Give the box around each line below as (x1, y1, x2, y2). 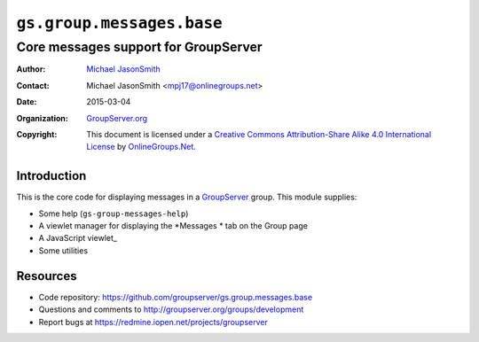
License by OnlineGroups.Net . (86, 142, 197, 152)
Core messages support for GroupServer (16, 39, 263, 55)
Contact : (16, 80, 51, 90)
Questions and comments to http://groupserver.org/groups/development (38, 304, 304, 315)
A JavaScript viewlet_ (38, 233, 117, 244)
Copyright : (16, 128, 58, 139)
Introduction (16, 168, 87, 183)
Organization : (16, 113, 68, 123)
